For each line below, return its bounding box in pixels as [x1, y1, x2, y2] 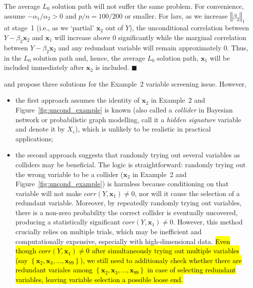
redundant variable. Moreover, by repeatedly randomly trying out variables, [15, 198, 242, 208]
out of [105, 22, 123, 33]
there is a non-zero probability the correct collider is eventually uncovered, [15, 207, 238, 217]
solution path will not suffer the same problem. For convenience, [52, 1, 244, 11]
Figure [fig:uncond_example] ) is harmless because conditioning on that [15, 178, 229, 189]
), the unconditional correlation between [129, 22, 249, 33]
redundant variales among [15, 265, 93, 275]
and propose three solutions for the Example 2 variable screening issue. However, [4, 78, 247, 89]
